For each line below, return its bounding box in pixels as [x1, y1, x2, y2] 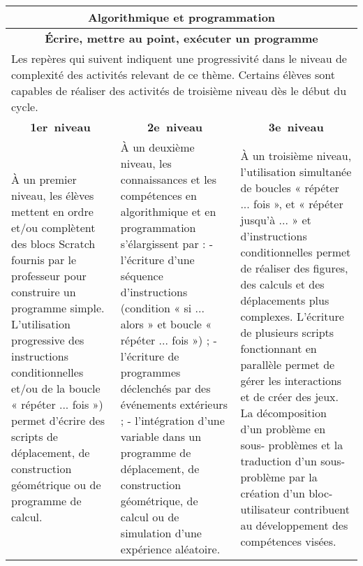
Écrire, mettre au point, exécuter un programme [45, 30, 318, 46]
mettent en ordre [11, 203, 94, 219]
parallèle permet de [240, 356, 335, 372]
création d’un [240, 484, 305, 501]
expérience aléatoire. [120, 541, 221, 557]
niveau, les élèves [11, 187, 94, 203]
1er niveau [30, 119, 91, 135]
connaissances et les [120, 171, 217, 187]
